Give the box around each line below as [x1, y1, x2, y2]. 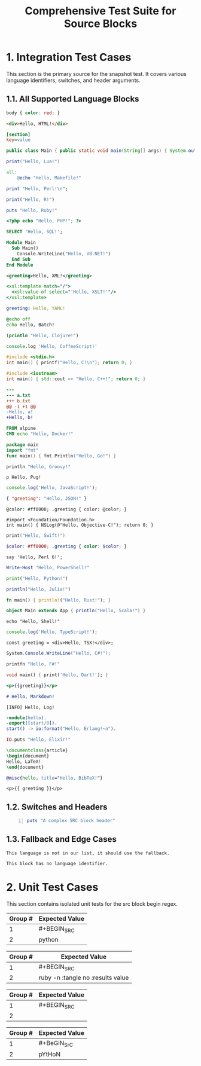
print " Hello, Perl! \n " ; [6, 185, 68, 192]
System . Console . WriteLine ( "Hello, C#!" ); [6, 650, 111, 656]
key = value [6, 137, 31, 143]
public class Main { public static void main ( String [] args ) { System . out [6, 148, 197, 154]
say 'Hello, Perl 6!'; [6, 554, 63, 560]
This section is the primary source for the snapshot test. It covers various [6, 70, 187, 77]
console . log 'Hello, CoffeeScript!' [6, 343, 98, 349]
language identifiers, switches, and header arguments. [6, 77, 141, 84]
